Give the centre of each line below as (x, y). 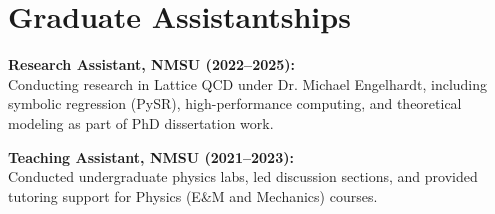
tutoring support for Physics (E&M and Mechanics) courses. (193, 195)
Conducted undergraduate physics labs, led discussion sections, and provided (243, 176)
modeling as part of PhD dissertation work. (141, 122)
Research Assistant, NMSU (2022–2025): (152, 64)
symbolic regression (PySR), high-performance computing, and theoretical (235, 103)
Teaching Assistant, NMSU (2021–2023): (151, 156)
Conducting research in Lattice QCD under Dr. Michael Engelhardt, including (248, 83)
